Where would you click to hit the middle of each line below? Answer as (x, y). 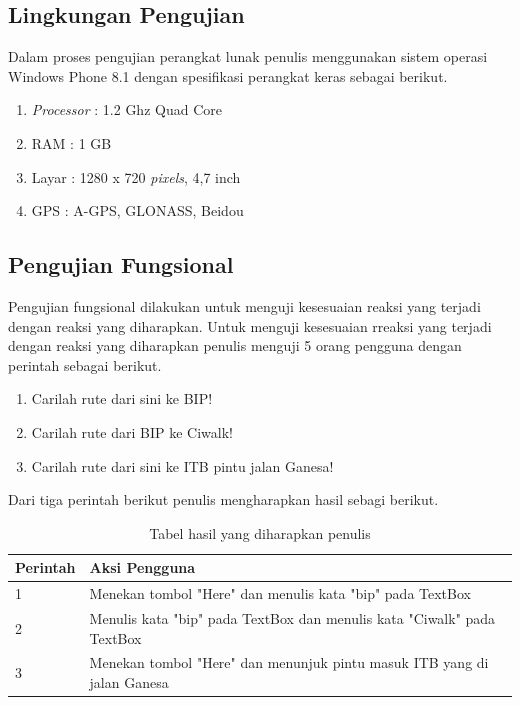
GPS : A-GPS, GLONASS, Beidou (137, 210)
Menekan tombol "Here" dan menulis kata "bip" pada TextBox (280, 593)
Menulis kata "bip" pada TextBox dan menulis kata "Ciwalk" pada (292, 618)
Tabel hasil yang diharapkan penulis (260, 532)
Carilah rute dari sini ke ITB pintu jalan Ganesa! (182, 465)
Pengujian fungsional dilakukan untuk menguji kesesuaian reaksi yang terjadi (244, 305)
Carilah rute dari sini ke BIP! (122, 398)
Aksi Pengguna (142, 567)
